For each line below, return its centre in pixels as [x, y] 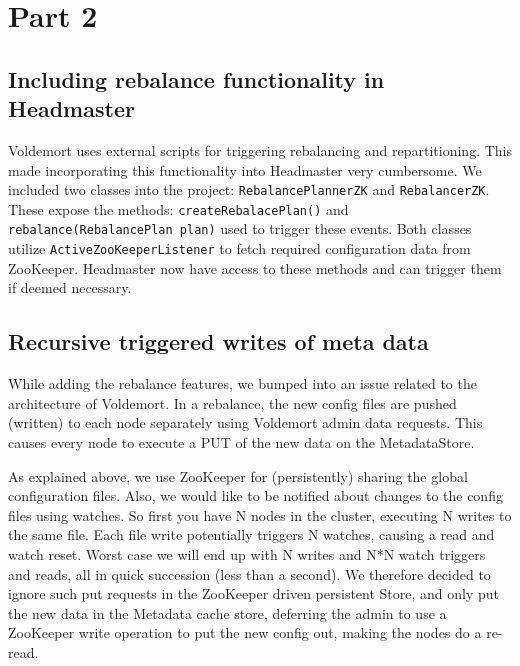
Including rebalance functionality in [196, 78]
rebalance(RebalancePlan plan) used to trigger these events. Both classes [240, 228]
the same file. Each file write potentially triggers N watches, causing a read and [251, 534]
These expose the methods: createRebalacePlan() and [178, 208]
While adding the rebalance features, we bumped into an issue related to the [242, 383]
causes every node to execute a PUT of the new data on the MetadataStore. [241, 441]
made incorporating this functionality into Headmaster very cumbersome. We [245, 169]
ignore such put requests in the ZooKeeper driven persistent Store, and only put [254, 593]
